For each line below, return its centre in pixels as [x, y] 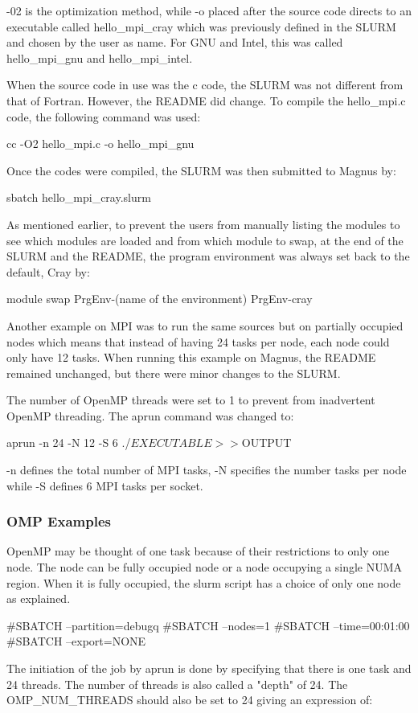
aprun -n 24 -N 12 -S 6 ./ [69, 443]
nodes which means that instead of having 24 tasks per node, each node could [198, 341]
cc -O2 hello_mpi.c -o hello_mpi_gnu [100, 143]
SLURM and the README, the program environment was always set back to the [208, 256]
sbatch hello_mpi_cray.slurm [79, 197]
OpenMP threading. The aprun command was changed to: [150, 415]
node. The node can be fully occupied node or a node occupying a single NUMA [205, 567]
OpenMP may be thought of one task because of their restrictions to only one [198, 551]
